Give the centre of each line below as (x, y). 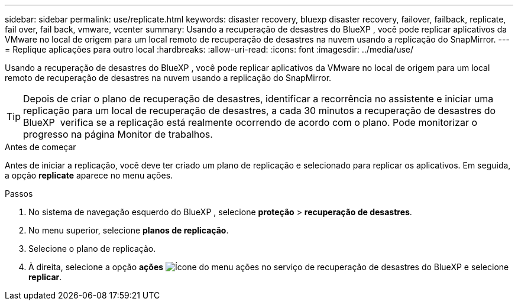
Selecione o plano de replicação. (92, 249)
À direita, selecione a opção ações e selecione (269, 267)
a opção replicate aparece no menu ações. (89, 175)
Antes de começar (41, 147)
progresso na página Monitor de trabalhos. (118, 134)
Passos (19, 194)
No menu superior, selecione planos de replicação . (129, 230)
